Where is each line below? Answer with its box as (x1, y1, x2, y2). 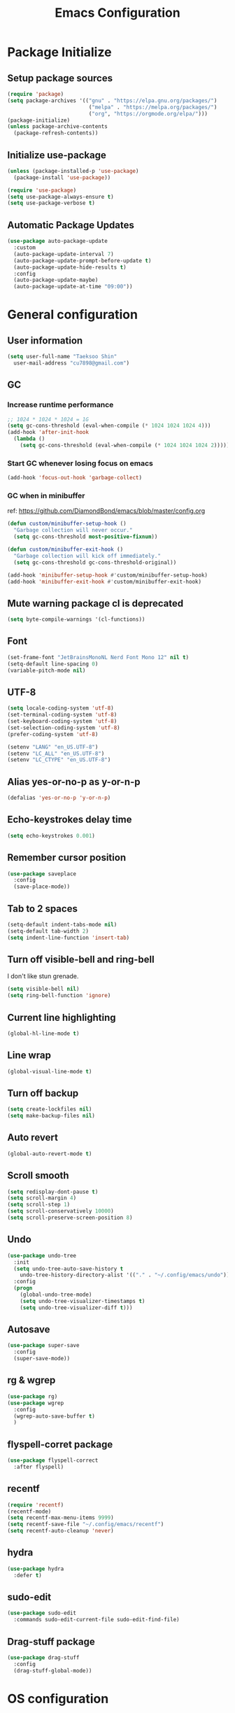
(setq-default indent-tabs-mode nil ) (7, 921, 117, 928)
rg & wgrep (7, 1374, 56, 1386)
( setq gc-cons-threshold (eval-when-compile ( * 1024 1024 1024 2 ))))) (20, 442, 230, 449)
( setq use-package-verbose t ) (7, 199, 96, 207)
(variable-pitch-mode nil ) (7, 667, 86, 674)
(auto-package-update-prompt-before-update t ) (13, 257, 152, 264)
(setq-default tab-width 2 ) (7, 927, 90, 935)
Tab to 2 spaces (7, 903, 78, 915)
